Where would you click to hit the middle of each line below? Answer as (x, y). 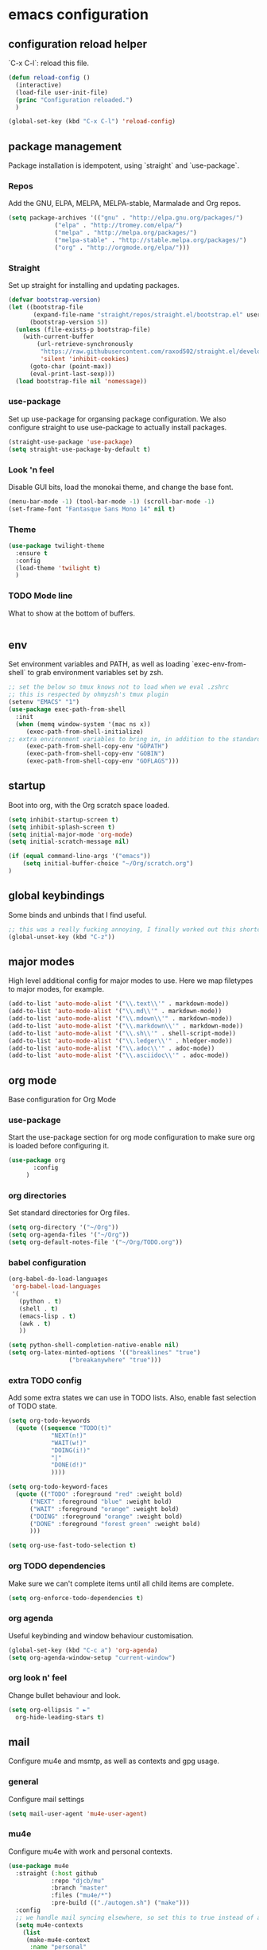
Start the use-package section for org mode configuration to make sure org (132, 1137)
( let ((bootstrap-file (46, 307)
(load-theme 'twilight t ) (58, 568)
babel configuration (47, 1262)
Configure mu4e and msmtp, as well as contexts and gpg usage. (114, 1761)
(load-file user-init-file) (62, 92)
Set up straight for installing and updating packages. (94, 286)
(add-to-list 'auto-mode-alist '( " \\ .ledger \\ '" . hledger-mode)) (120, 1041)
